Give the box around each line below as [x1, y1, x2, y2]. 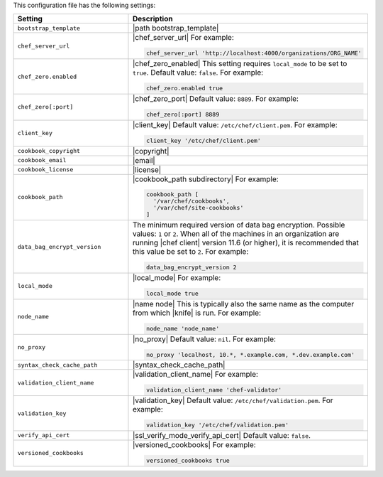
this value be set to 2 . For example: [132, 247, 249, 257]
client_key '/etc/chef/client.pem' [146, 136, 262, 144]
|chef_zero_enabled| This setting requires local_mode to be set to [132, 59, 348, 69]
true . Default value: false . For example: [132, 68, 264, 77]
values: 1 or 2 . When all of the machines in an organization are [132, 229, 340, 239]
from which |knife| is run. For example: [132, 308, 262, 318]
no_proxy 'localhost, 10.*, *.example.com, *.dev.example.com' [146, 350, 355, 358]
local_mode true [146, 289, 199, 297]
